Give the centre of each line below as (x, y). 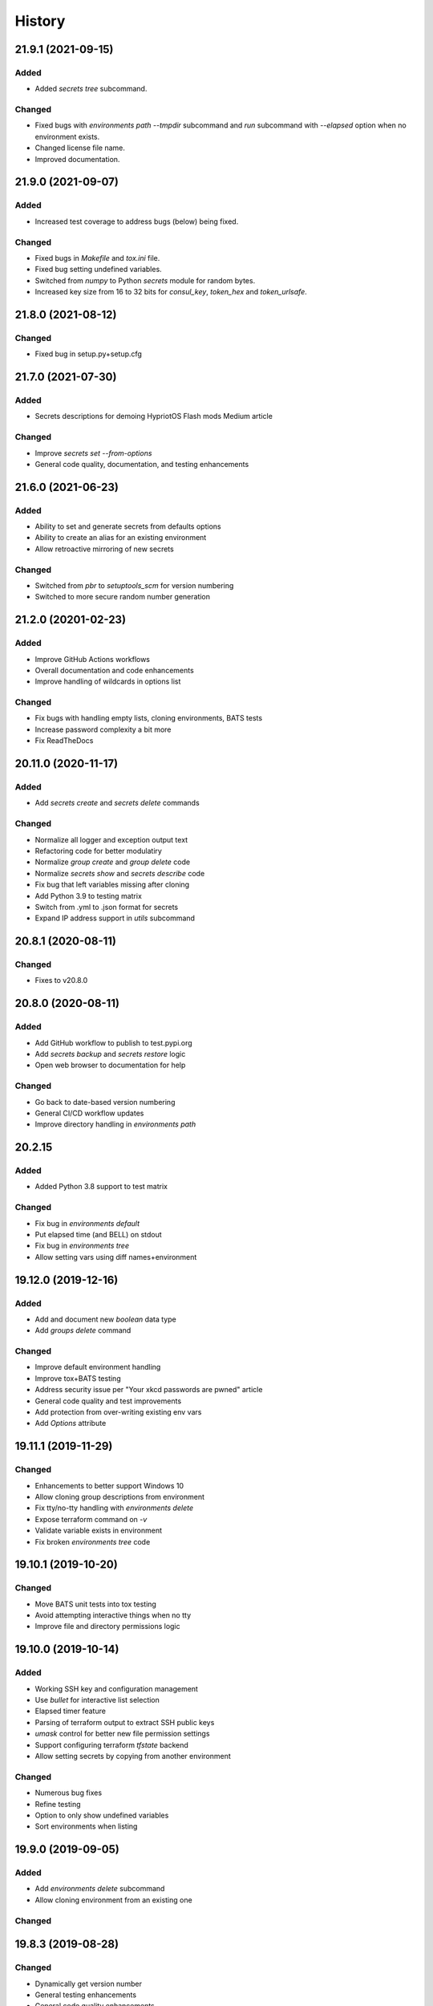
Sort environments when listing (86, 1826)
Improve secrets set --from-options (93, 453)
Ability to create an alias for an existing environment (121, 538)
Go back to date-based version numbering (105, 1102)
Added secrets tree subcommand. (91, 89)
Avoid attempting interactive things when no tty (113, 1615)
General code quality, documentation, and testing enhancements (142, 464)
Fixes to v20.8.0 (61, 981)
